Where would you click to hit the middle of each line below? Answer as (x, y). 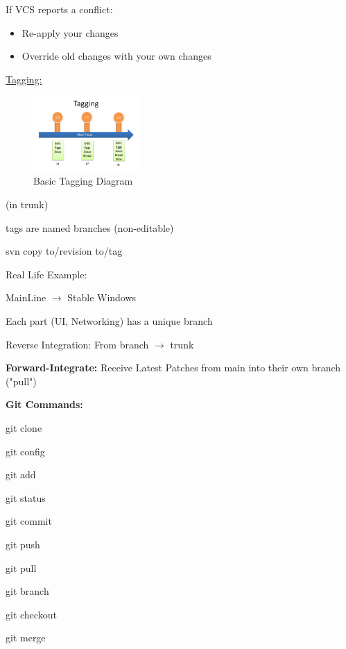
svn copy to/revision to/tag (64, 251)
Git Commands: (44, 404)
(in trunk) (27, 204)
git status (26, 497)
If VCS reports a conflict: (59, 9)
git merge (26, 638)
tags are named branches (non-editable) (90, 227)
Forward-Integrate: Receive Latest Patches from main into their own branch (173, 368)
